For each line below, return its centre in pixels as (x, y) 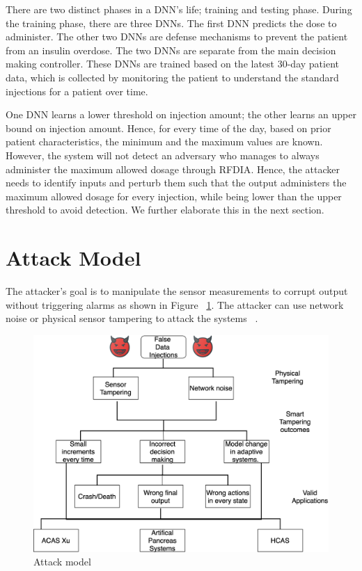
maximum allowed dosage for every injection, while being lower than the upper (174, 196)
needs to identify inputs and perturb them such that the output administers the (176, 183)
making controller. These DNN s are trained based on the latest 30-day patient (172, 64)
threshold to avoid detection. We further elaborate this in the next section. (165, 210)
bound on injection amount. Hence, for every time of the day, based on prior (168, 128)
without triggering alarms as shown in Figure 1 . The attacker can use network (175, 304)
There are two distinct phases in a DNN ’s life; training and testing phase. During (179, 9)
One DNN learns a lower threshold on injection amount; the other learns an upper (181, 114)
